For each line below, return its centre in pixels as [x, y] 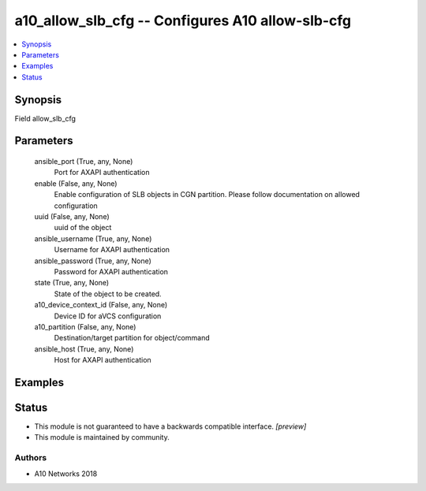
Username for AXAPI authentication [112, 250]
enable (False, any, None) [76, 183]
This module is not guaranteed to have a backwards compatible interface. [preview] [170, 426]
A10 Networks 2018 [66, 474]
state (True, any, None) [72, 283]
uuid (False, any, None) [72, 216]
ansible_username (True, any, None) [93, 238]
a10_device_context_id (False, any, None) [101, 305]
